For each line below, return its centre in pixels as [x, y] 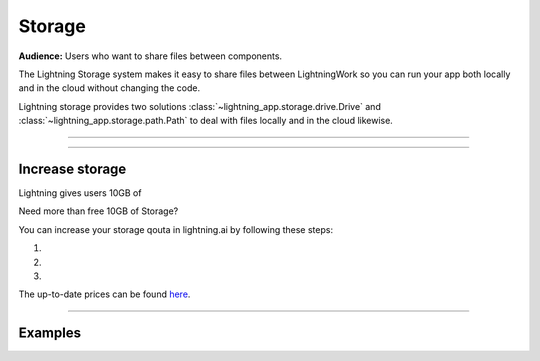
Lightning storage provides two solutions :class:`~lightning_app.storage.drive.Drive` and [200, 106]
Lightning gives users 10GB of [80, 193]
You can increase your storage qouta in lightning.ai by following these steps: [176, 229]
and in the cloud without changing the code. [109, 88]
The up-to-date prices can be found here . [104, 294]
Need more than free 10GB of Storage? [98, 211]
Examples [50, 333]
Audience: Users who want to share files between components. [150, 56]
